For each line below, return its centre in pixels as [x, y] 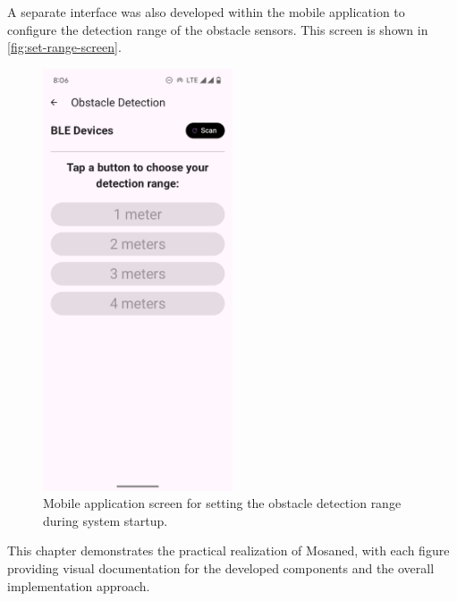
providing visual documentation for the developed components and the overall [221, 568]
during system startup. [106, 520]
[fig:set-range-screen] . [64, 47]
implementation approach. [79, 585]
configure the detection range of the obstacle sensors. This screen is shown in [218, 29]
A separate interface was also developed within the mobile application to [206, 12]
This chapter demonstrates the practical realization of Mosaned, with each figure [228, 550]
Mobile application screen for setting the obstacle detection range [222, 503]
